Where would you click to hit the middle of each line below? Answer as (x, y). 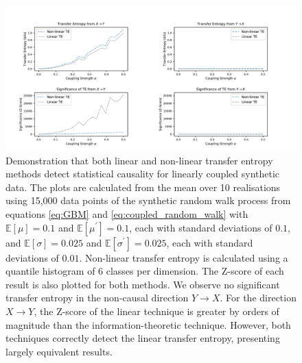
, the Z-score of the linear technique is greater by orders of (156, 311)
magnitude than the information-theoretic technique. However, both (148, 324)
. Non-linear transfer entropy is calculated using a (184, 257)
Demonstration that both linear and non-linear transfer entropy (139, 160)
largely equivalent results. (59, 351)
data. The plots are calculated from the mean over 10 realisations (143, 187)
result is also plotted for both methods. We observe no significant (143, 284)
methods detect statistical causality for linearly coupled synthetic (143, 174)
